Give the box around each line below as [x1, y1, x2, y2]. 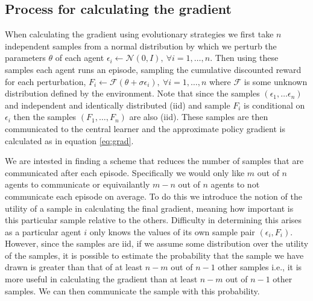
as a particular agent [5, 225, 81, 238]
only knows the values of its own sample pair [89, 225, 255, 238]
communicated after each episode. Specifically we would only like [5, 166, 245, 179]
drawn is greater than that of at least [5, 261, 143, 273]
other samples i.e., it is [218, 261, 302, 273]
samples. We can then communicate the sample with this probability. [5, 284, 260, 297]
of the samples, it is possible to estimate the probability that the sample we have [5, 249, 304, 261]
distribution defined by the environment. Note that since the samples [5, 87, 260, 100]
